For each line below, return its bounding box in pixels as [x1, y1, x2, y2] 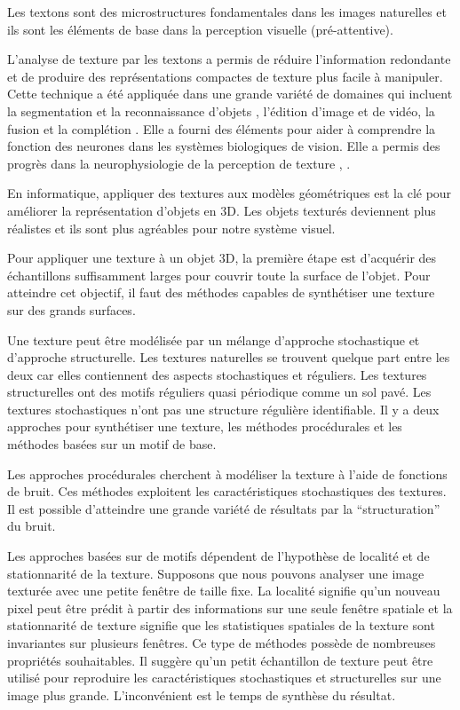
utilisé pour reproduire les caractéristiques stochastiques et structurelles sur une [7, 668, 441, 687]
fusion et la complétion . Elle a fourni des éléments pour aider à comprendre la [7, 119, 436, 138]
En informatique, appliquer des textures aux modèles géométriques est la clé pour [7, 184, 452, 202]
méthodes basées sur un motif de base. [7, 435, 217, 454]
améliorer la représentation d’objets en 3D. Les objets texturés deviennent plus [7, 201, 436, 219]
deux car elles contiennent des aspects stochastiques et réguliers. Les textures [7, 365, 427, 383]
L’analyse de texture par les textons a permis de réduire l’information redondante [7, 50, 451, 68]
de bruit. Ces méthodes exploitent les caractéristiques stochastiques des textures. [7, 482, 447, 501]
